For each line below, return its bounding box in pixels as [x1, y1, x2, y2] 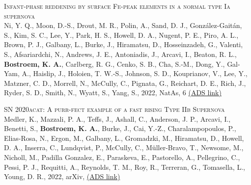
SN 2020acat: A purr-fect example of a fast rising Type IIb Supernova [4, 104, 225, 114]
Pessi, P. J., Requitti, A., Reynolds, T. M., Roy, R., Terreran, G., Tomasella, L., [4, 161, 245, 172]
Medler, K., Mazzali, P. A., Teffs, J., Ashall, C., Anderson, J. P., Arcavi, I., [4, 113, 231, 124]
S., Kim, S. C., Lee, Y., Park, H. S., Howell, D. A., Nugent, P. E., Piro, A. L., [4, 29, 239, 40]
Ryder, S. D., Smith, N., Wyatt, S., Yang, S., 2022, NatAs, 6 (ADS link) [4, 87, 222, 98]
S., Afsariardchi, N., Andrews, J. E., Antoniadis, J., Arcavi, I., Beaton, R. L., [4, 49, 237, 59]
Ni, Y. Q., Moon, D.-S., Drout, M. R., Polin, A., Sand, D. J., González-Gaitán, [4, 20, 242, 30]
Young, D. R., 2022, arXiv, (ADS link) [4, 171, 120, 182]
